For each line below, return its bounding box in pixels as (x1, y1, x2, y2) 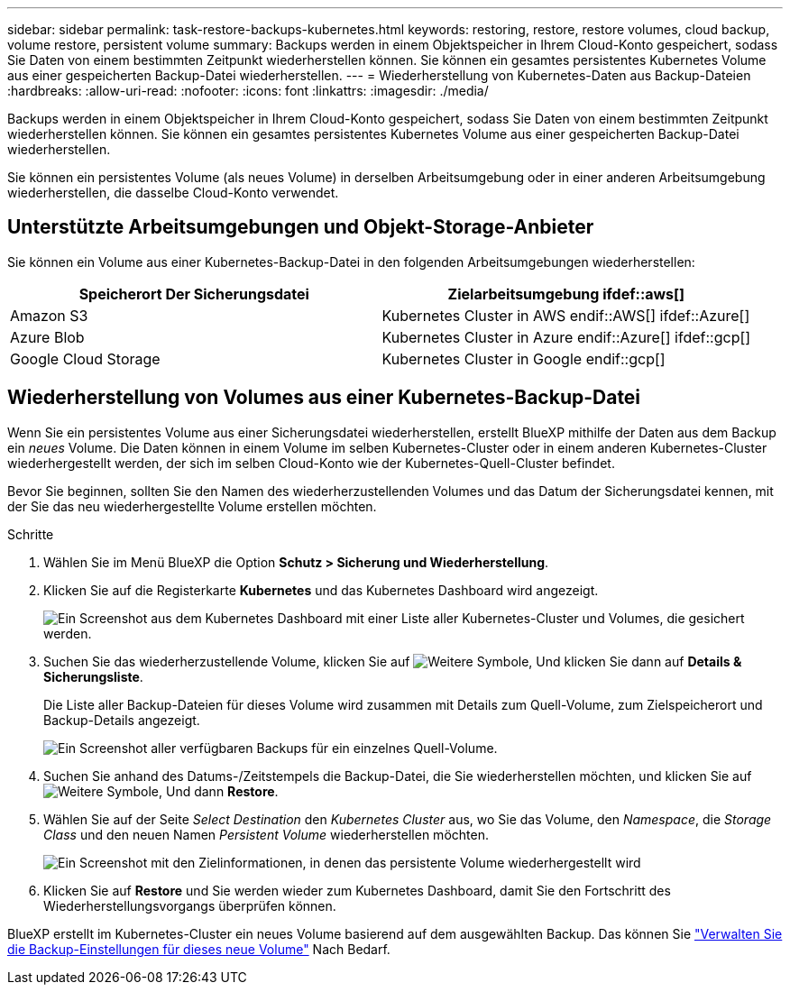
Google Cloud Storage (10, 349, 161, 368)
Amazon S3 (10, 306, 88, 325)
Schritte (7, 526, 54, 542)
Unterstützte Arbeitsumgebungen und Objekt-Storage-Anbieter (7, 216, 594, 239)
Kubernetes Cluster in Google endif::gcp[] (381, 349, 666, 368)
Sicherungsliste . (43, 668, 143, 684)
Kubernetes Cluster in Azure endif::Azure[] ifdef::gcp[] (381, 327, 751, 346)
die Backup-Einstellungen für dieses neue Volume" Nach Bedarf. (7, 941, 390, 957)
